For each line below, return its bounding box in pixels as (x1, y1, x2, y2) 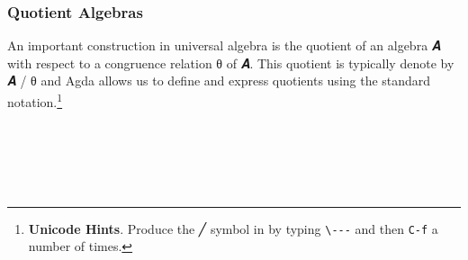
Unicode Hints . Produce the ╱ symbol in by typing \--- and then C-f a (28, 219, 438, 238)
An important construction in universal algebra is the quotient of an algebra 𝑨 (7, 36, 441, 55)
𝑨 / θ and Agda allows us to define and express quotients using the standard (7, 71, 431, 90)
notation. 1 (7, 90, 63, 111)
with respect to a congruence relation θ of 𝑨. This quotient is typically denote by (7, 53, 454, 72)
